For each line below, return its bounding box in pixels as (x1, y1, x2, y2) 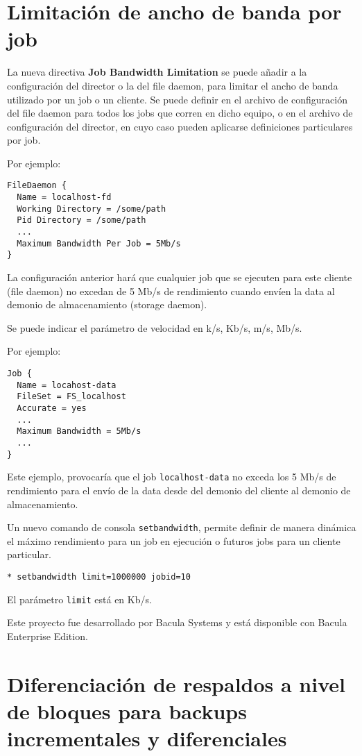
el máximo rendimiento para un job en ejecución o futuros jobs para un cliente (7, 533, 341, 548)
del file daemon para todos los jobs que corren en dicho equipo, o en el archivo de (7, 106, 353, 120)
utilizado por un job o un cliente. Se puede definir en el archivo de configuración (7, 92, 347, 106)
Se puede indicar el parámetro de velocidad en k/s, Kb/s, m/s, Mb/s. (7, 320, 302, 335)
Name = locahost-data (17, 380, 117, 390)
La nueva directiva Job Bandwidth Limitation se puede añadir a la (7, 65, 307, 79)
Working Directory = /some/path (17, 203, 166, 214)
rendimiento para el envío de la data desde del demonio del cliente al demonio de (7, 482, 351, 497)
